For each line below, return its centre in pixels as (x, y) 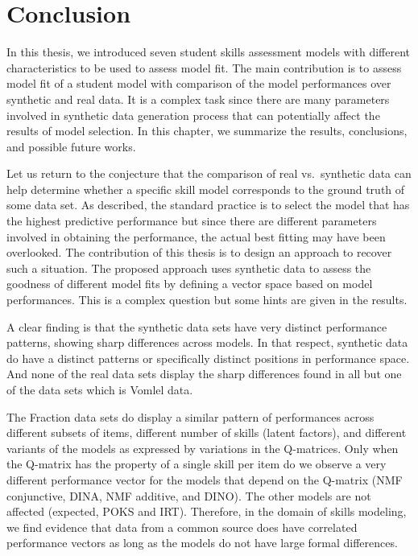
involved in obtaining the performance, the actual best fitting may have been (196, 236)
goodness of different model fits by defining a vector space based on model (190, 284)
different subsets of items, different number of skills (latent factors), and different (207, 432)
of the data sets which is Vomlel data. (100, 389)
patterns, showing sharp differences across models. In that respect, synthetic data (207, 342)
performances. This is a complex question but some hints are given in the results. (207, 300)
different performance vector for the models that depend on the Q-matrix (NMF (205, 479)
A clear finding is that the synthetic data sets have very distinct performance (197, 326)
